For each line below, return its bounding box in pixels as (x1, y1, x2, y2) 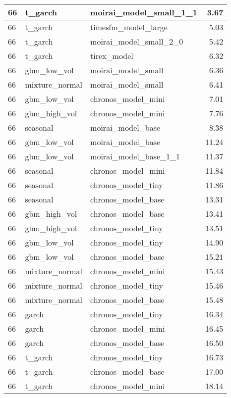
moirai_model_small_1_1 (90, 6, 197, 18)
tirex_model (90, 50, 133, 61)
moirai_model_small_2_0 (90, 36, 183, 47)
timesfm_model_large (90, 21, 168, 33)
